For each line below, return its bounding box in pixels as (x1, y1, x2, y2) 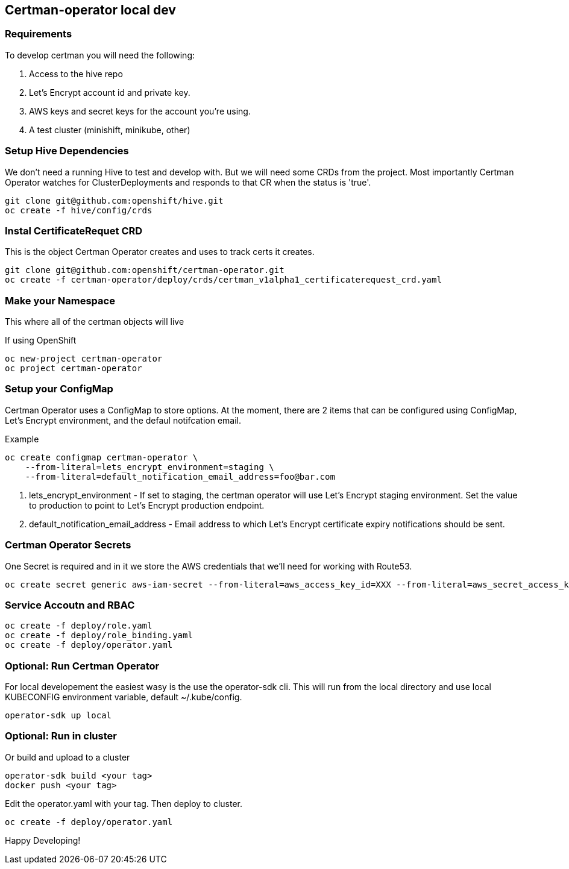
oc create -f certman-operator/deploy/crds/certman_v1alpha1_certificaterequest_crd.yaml (5, 275, 442, 285)
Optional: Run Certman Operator (5, 659, 160, 672)
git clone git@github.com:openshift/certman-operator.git (5, 265, 284, 275)
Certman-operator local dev (5, 2, 176, 17)
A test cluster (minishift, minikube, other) (29, 124, 190, 135)
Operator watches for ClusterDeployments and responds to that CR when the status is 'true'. (5, 177, 371, 187)
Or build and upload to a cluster (5, 751, 130, 762)
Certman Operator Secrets (5, 539, 131, 551)
